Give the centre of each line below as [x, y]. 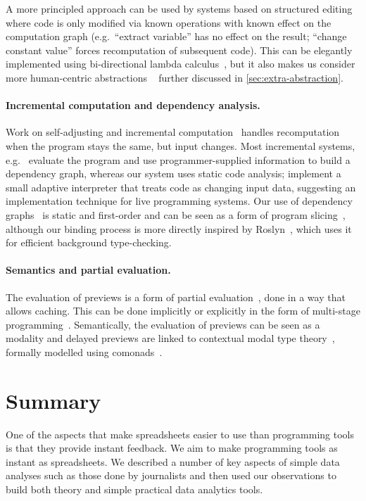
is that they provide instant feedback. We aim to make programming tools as [172, 448]
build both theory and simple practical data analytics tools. [134, 489]
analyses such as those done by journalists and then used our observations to [171, 475]
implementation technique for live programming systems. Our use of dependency [179, 201]
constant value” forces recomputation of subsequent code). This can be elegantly [179, 50]
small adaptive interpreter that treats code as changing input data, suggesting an [181, 187]
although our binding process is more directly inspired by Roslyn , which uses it [179, 228]
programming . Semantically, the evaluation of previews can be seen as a [163, 324]
